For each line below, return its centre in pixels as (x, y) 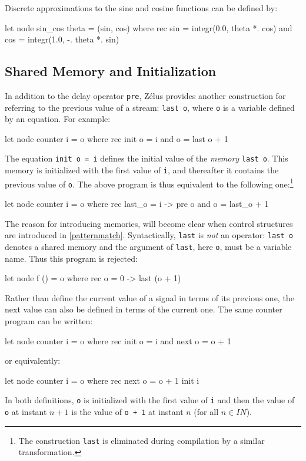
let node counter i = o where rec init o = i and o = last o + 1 (117, 138)
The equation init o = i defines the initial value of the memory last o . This (147, 158)
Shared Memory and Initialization (111, 71)
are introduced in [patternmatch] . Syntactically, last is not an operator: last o (149, 235)
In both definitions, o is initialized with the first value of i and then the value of (150, 400)
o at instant (26, 412)
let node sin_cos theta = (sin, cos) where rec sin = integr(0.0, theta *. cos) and (149, 27)
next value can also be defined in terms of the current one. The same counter (144, 309)
